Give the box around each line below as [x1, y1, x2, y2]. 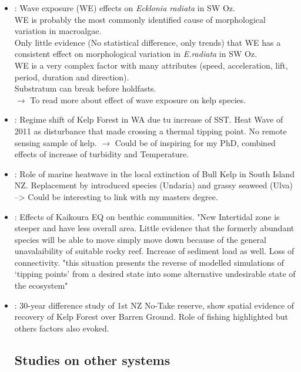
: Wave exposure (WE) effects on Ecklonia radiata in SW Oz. [14, 2, 235, 13]
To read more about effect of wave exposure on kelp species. [30, 93, 246, 106]
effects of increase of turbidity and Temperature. [14, 148, 189, 160]
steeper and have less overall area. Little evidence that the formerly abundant [14, 222, 295, 234]
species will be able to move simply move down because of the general [14, 233, 266, 245]
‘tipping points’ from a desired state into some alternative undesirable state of [14, 268, 296, 280]
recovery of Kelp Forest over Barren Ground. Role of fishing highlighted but [14, 310, 288, 323]
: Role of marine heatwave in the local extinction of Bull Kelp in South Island [14, 167, 295, 180]
